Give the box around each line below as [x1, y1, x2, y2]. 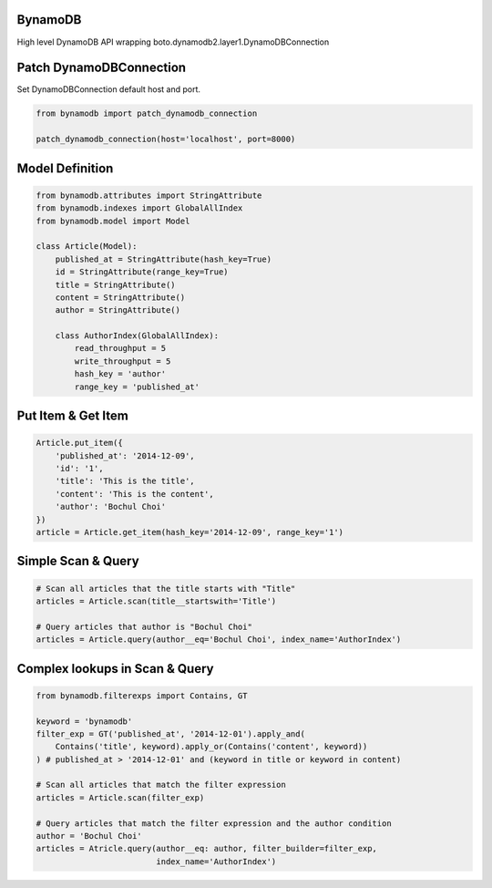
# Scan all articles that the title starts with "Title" [36, 583, 296, 594]
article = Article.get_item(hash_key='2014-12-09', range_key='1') [36, 527, 344, 537]
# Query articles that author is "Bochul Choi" [36, 621, 252, 632]
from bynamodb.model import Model [36, 215, 190, 226]
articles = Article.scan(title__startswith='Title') [36, 595, 277, 606]
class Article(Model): [36, 242, 138, 252]
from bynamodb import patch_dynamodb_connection [36, 108, 258, 119]
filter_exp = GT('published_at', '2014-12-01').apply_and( [36, 728, 305, 738]
